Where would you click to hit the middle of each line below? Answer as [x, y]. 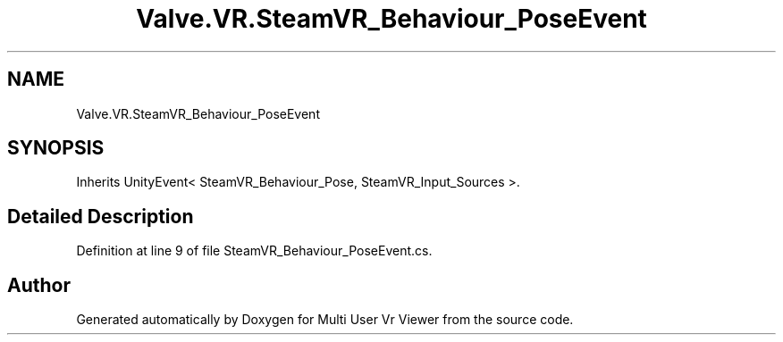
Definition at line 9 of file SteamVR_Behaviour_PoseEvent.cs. [254, 251]
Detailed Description [101, 216]
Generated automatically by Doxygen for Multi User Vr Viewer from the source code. [325, 320]
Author [39, 285]
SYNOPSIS [56, 148]
